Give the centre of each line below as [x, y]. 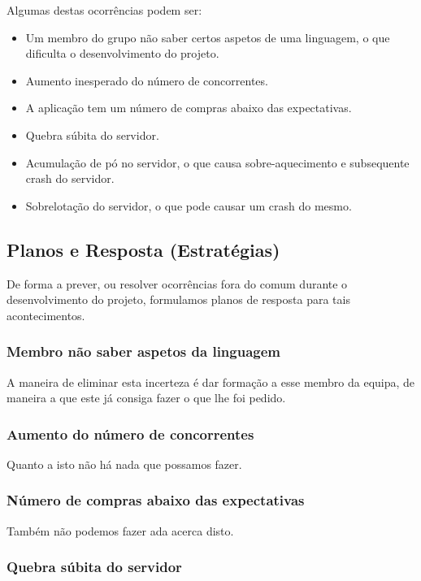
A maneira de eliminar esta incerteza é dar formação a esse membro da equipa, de [211, 382]
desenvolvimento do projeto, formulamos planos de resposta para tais [178, 299]
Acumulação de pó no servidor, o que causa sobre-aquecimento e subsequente [217, 162]
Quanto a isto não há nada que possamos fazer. [124, 464]
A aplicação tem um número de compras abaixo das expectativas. [189, 108]
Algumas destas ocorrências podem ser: [104, 10]
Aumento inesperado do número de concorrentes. [147, 80]
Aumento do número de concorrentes [130, 434]
